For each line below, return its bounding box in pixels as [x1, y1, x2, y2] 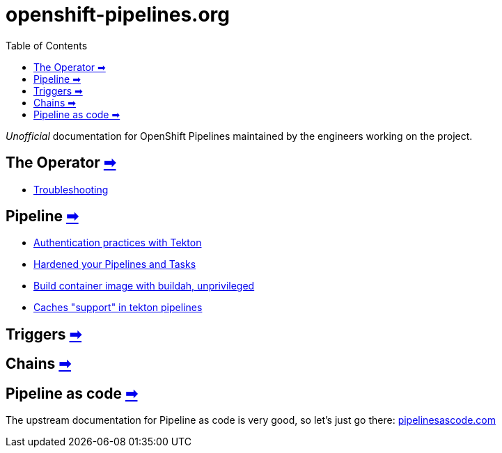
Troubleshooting [33, 183, 109, 196]
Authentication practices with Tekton [33, 237, 202, 249]
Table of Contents [6, 39, 88, 51]
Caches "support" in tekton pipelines [33, 301, 203, 314]
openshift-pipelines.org [6, 3, 230, 26]
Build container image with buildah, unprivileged [33, 280, 255, 292]
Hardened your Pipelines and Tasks [33, 258, 196, 271]
